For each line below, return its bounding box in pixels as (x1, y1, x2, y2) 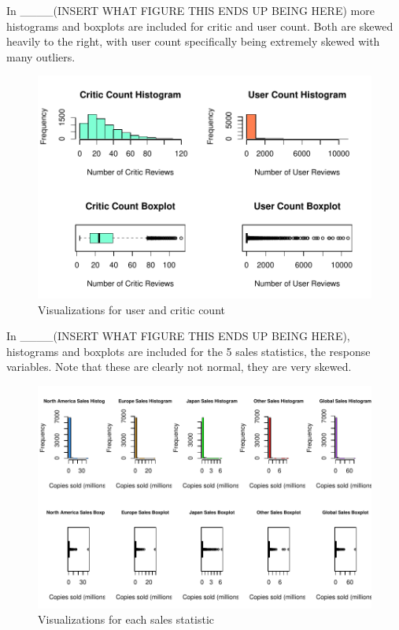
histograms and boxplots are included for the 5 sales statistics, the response (6, 343, 371, 359)
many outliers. (6, 48, 76, 65)
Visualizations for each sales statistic (38, 611, 215, 628)
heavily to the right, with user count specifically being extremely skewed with (6, 33, 380, 50)
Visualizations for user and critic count (38, 301, 225, 317)
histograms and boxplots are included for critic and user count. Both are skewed (6, 17, 393, 34)
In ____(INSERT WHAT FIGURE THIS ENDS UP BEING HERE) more (6, 2, 375, 18)
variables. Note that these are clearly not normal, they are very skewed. (6, 358, 352, 375)
